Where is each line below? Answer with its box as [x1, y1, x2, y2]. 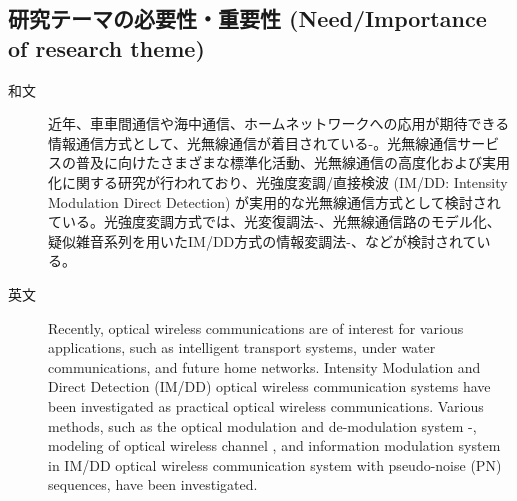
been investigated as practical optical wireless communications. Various [48, 395, 484, 416]
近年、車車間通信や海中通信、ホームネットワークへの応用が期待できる [48, 113, 510, 134]
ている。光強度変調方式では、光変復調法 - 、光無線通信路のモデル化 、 [48, 211, 501, 232]
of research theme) [8, 32, 205, 63]
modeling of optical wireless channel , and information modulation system [48, 435, 501, 456]
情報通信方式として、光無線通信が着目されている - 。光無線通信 [48, 132, 458, 153]
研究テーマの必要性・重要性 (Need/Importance [8, 3, 487, 34]
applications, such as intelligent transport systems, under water [48, 337, 436, 358]
